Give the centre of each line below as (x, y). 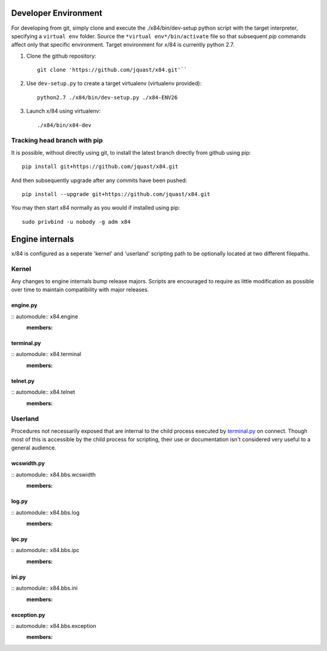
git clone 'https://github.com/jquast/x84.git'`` (112, 70)
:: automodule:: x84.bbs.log (45, 512)
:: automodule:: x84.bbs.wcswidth (54, 474)
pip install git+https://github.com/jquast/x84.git (100, 167)
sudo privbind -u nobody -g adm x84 (76, 222)
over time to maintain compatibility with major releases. (80, 290)
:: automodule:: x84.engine (45, 316)
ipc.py (19, 539)
